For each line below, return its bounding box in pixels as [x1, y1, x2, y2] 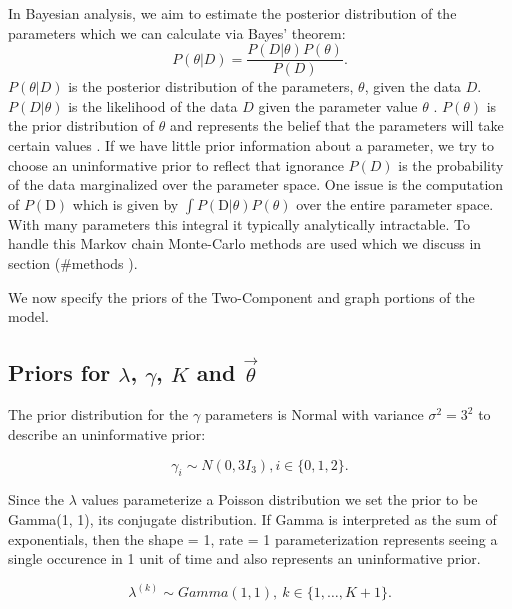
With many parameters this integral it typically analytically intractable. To [8, 213, 470, 234]
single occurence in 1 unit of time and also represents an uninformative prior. [8, 548, 481, 569]
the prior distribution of [8, 115, 155, 136]
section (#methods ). [8, 253, 138, 273]
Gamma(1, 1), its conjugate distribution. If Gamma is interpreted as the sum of [8, 508, 497, 529]
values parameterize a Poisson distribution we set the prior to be [81, 489, 478, 510]
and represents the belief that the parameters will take [169, 115, 504, 136]
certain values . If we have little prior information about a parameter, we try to [8, 135, 495, 156]
